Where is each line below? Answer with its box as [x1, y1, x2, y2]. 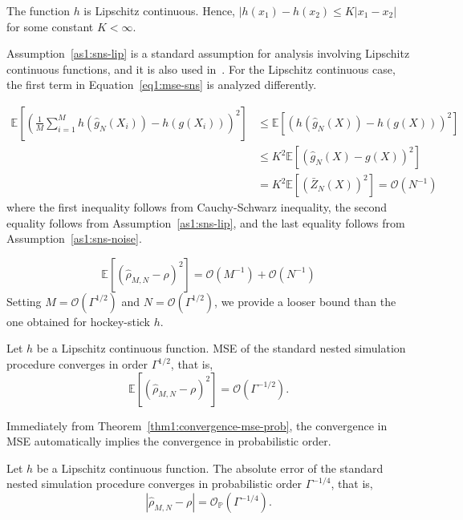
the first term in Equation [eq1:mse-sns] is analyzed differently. [6, 76, 317, 93]
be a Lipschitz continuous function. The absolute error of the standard [36, 459, 384, 476]
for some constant [6, 18, 94, 34]
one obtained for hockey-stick [6, 312, 151, 329]
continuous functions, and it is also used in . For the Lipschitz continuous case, [6, 60, 396, 77]
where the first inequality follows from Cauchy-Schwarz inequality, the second [6, 199, 388, 216]
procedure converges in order [6, 356, 148, 373]
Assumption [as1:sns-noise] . [6, 230, 142, 247]
